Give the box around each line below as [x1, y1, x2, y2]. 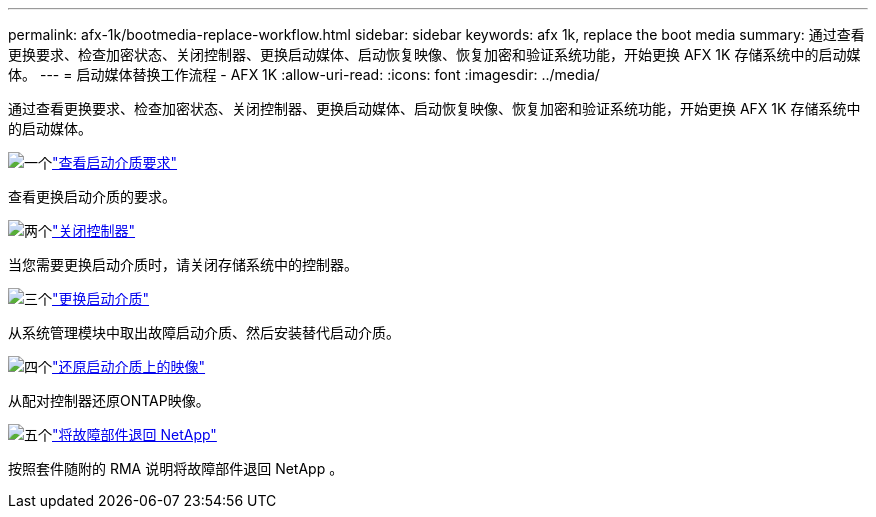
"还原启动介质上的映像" [52, 358, 206, 375]
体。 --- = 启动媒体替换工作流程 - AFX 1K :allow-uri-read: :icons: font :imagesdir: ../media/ [8, 66, 600, 83]
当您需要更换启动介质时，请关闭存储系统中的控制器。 [8, 256, 358, 273]
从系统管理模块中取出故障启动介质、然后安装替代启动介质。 [8, 324, 400, 341]
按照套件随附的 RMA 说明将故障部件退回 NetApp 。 [8, 460, 344, 477]
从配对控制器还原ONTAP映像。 [8, 392, 210, 409]
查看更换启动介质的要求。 [8, 188, 176, 205]
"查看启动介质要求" [52, 154, 178, 171]
